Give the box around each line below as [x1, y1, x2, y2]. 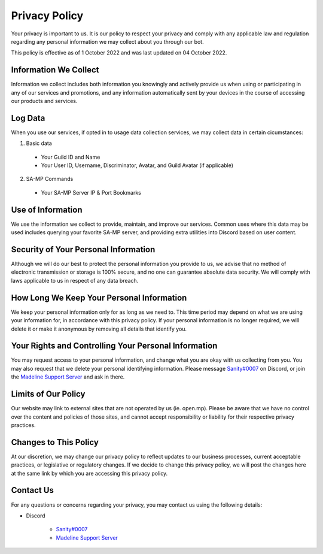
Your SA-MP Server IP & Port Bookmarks [41, 189, 142, 196]
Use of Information [11, 204, 83, 215]
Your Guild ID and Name [41, 153, 100, 161]
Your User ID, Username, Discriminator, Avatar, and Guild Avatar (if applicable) [41, 162, 233, 169]
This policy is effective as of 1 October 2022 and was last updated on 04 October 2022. [11, 49, 227, 56]
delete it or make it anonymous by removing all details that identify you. [11, 325, 187, 332]
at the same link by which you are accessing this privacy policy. [11, 470, 168, 477]
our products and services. [11, 98, 78, 105]
